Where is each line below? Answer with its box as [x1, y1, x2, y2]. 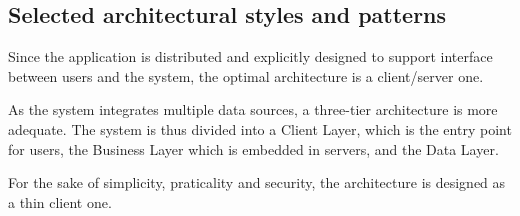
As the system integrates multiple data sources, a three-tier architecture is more [8, 99, 498, 120]
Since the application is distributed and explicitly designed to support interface [8, 46, 493, 67]
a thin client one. [8, 191, 112, 212]
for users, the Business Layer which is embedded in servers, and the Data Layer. [8, 138, 499, 159]
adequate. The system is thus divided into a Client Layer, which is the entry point [8, 118, 512, 139]
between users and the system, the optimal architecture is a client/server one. [8, 65, 484, 86]
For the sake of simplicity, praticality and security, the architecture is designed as [8, 172, 506, 193]
